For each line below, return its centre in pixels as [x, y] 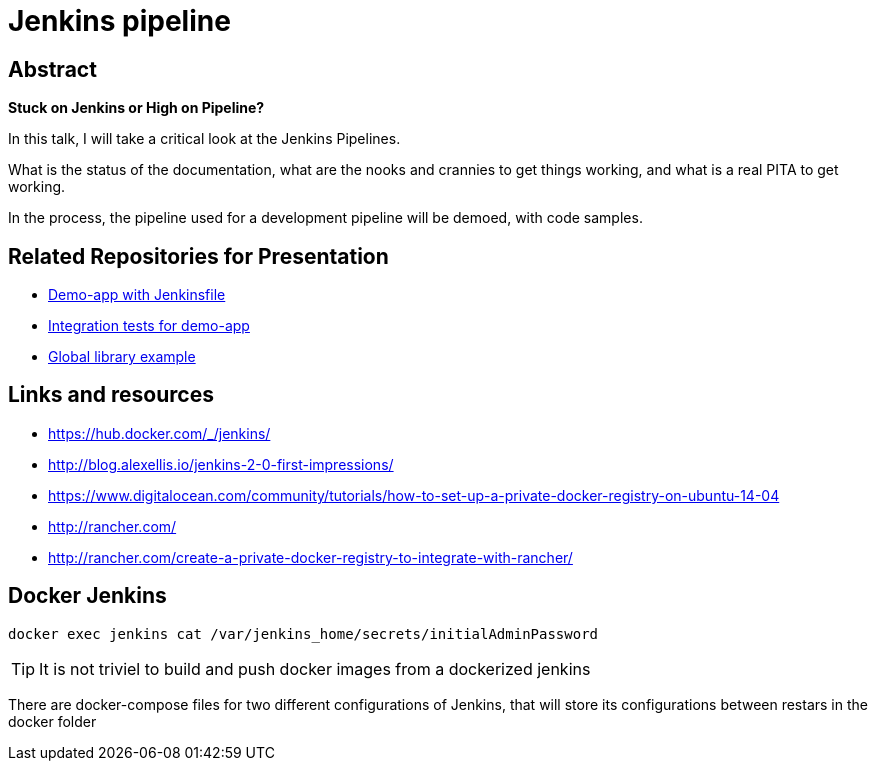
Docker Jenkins [87, 596]
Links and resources [111, 395]
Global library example [122, 357]
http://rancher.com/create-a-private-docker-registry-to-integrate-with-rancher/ [310, 557]
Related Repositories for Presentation [198, 256]
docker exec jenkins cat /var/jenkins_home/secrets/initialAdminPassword [303, 633]
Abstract [52, 69]
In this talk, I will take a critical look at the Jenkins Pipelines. [204, 139]
